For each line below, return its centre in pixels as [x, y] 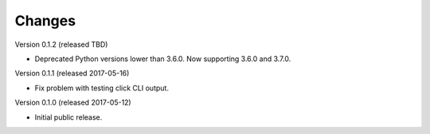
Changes [45, 21]
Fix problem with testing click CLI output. [102, 88]
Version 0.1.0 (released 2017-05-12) [73, 102]
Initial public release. [68, 117]
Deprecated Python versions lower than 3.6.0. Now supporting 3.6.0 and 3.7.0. [163, 59]
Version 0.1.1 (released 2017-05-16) [72, 73]
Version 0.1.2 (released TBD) [61, 44]
